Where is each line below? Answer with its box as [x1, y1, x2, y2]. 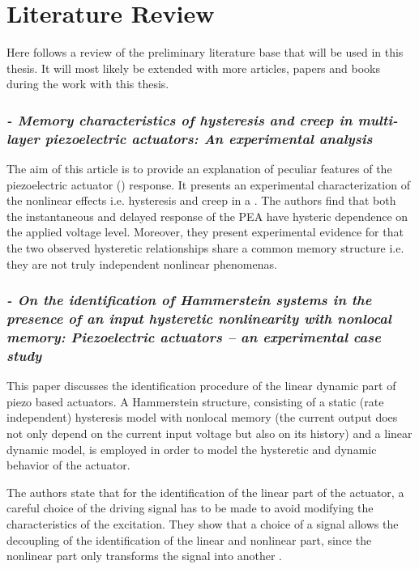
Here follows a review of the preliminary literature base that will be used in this [6, 44, 404, 61]
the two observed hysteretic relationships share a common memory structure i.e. [6, 240, 404, 257]
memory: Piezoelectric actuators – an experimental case [6, 326, 381, 346]
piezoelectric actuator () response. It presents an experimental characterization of [6, 176, 410, 193]
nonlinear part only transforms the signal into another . [6, 547, 282, 564]
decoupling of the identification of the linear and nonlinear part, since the [6, 531, 372, 548]
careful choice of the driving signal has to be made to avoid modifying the [6, 499, 374, 516]
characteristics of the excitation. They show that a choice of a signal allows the [6, 515, 399, 532]
